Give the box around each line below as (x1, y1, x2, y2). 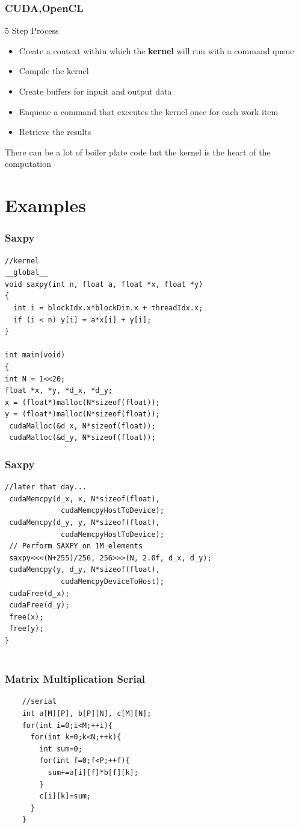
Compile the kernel (19, 64, 89, 77)
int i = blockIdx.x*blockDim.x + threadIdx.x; (13, 303, 203, 312)
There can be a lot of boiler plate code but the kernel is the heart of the (5, 145, 271, 158)
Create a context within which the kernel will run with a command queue (19, 44, 294, 57)
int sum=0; (39, 744, 82, 753)
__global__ (5, 268, 48, 277)
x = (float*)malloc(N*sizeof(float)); (5, 398, 160, 407)
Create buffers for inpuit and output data (19, 85, 172, 97)
